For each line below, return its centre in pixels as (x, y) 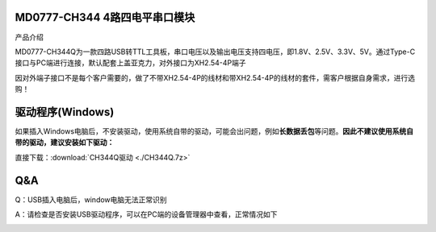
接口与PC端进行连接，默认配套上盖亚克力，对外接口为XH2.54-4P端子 (130, 63)
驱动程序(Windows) (65, 112)
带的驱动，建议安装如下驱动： (65, 143)
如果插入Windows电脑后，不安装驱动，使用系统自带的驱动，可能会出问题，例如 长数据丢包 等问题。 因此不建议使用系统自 (214, 131)
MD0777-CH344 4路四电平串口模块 (105, 17)
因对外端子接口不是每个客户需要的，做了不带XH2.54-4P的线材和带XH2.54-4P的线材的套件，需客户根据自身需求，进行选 (215, 77)
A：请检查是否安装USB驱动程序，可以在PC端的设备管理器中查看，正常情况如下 (146, 214)
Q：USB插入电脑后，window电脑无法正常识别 (91, 199)
